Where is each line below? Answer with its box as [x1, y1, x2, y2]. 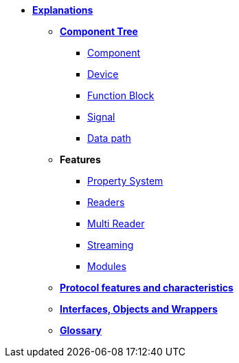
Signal [87, 111, 115, 123]
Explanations [32, 4, 93, 16]
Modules [87, 260, 126, 272]
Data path [87, 132, 131, 144]
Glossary [60, 324, 102, 336]
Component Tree [60, 25, 138, 37]
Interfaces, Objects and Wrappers [60, 303, 218, 315]
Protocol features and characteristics [60, 282, 234, 293]
